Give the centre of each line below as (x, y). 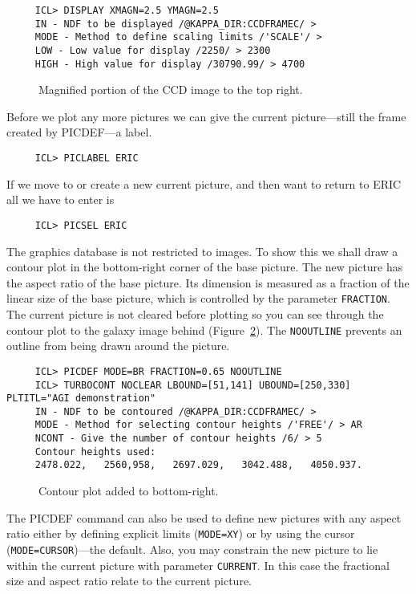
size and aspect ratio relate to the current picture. (129, 581)
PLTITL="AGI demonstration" (81, 399)
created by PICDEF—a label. (79, 132)
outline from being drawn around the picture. (118, 346)
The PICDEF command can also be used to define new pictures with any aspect (204, 517)
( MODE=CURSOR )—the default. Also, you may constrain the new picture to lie (192, 549)
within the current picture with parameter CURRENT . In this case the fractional (198, 565)
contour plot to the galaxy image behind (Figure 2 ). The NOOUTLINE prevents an (204, 330)
